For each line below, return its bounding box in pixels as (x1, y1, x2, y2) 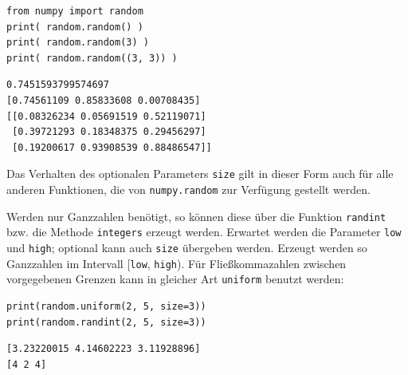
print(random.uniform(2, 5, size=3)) (6, 300, 206, 312)
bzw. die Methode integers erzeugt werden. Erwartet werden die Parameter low (6, 223, 402, 240)
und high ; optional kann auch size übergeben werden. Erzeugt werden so (6, 239, 367, 255)
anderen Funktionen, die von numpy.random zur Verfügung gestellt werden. (6, 181, 371, 197)
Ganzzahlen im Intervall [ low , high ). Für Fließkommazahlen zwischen (6, 255, 347, 271)
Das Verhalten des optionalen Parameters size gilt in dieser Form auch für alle (6, 165, 394, 182)
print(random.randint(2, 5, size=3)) (6, 316, 206, 328)
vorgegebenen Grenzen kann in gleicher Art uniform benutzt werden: (6, 270, 344, 287)
